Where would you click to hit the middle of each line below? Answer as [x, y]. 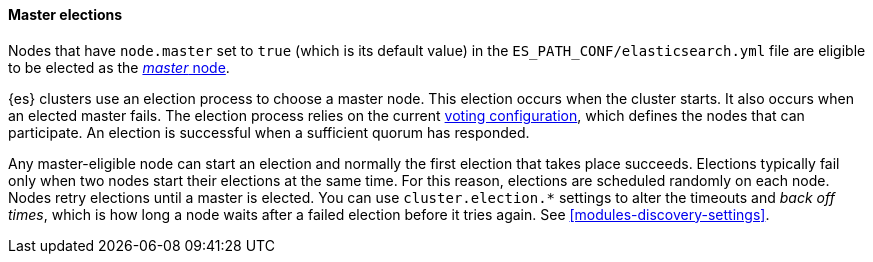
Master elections [65, 14]
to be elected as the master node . [119, 67]
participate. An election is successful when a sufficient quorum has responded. [269, 132]
